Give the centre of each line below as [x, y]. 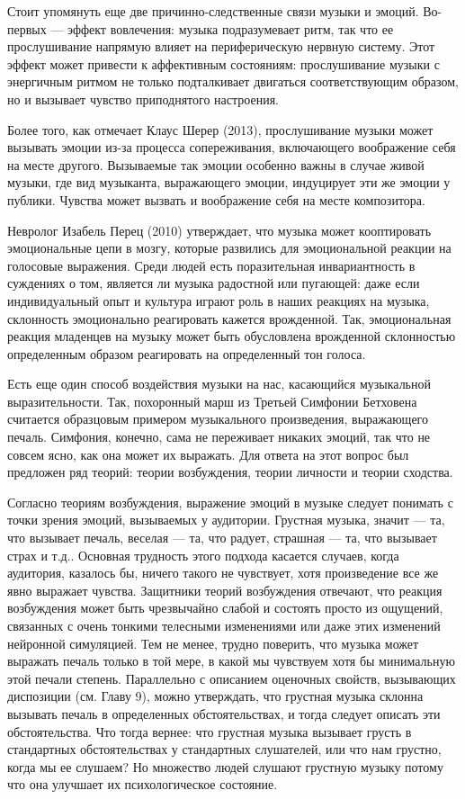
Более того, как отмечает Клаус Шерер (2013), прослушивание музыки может [220, 129]
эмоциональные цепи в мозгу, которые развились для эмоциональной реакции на [229, 248]
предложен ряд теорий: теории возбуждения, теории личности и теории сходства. [230, 472]
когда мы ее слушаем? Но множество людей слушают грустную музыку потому [225, 766]
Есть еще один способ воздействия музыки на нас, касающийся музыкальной [219, 384]
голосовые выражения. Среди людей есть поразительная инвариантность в [211, 265]
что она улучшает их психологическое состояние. [143, 784]
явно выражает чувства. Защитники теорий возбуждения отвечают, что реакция [225, 590]
